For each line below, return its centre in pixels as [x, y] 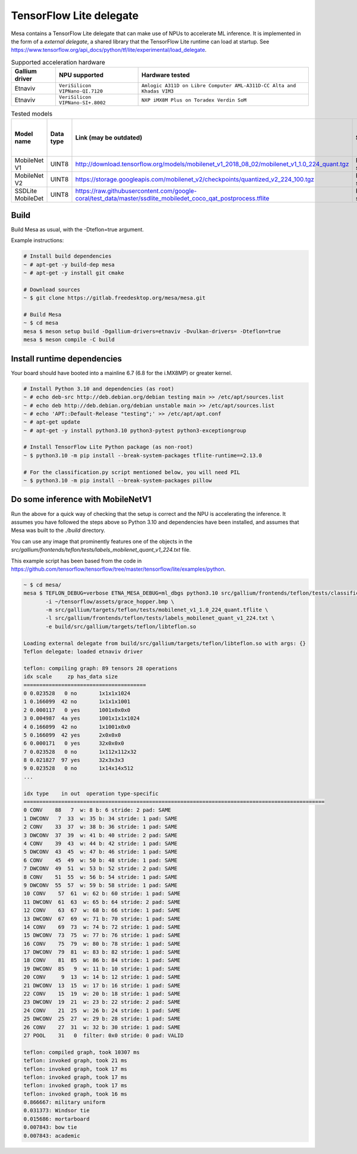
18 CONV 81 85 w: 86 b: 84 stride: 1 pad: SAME [102, 960]
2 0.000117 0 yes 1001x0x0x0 [77, 710]
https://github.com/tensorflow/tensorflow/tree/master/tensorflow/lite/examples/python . [118, 569]
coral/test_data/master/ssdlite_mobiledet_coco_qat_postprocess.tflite [172, 199]
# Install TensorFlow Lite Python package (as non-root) [108, 447]
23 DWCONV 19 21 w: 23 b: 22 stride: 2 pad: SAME [102, 1002]
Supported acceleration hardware [58, 62]
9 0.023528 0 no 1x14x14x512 [79, 768]
